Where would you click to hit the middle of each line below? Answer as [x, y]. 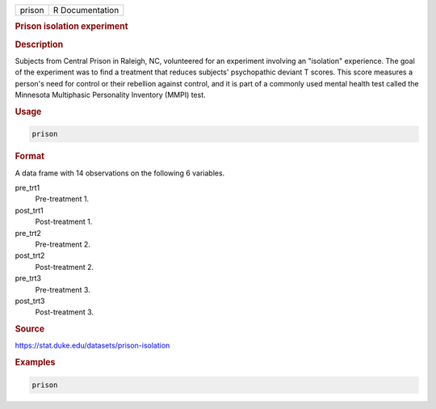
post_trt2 [30, 255]
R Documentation [86, 10]
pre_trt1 [27, 188]
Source [30, 329]
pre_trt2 [28, 233]
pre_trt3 [28, 278]
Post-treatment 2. [65, 267]
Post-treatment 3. [65, 312]
